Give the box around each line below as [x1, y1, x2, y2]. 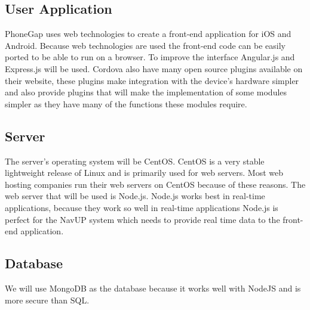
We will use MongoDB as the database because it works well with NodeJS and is [5, 281, 301, 294]
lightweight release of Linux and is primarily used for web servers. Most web [5, 166, 283, 179]
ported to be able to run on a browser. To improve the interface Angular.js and [5, 51, 295, 63]
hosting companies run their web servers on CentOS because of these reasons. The [5, 178, 306, 190]
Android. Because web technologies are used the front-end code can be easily [5, 39, 286, 51]
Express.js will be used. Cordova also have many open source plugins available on [5, 62, 303, 75]
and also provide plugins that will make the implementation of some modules [5, 86, 287, 98]
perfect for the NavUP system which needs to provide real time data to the [5, 213, 280, 225]
